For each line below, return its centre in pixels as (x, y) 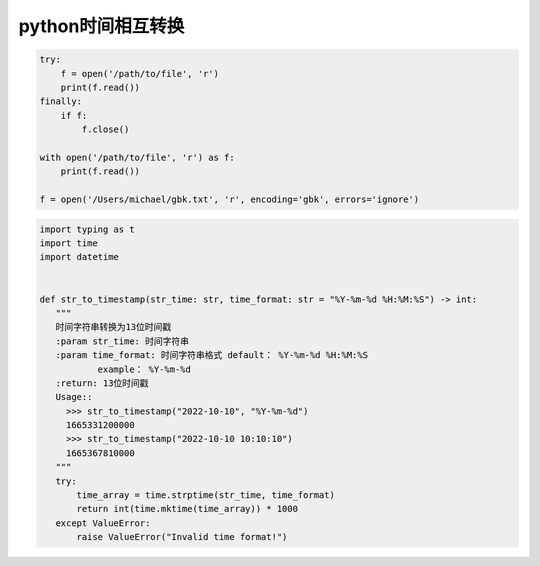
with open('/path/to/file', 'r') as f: (137, 157)
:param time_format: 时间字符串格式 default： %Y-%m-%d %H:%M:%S (212, 355)
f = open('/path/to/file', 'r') (140, 73)
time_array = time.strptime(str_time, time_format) (205, 495)
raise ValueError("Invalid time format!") (182, 537)
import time (69, 243)
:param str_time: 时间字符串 (122, 341)
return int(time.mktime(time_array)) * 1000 (187, 509)
